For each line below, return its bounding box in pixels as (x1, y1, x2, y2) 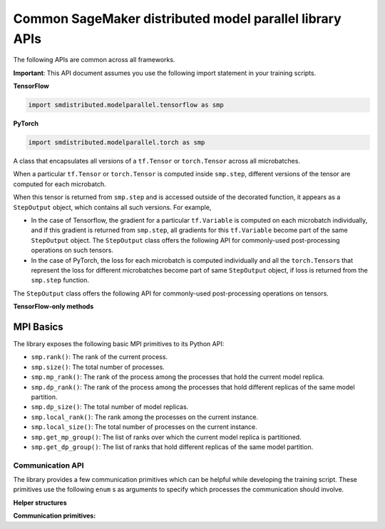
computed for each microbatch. (13, 179, 106, 188)
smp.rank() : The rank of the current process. (31, 353, 168, 361)
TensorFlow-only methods (13, 302, 94, 311)
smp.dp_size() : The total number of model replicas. (31, 403, 189, 411)
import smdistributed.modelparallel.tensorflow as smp (28, 101, 224, 109)
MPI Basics (13, 321, 63, 333)
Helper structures (13, 498, 67, 507)
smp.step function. (31, 276, 89, 285)
